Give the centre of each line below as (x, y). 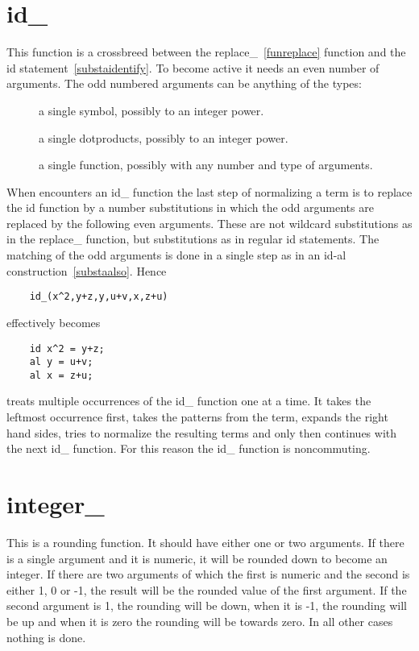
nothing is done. (46, 637)
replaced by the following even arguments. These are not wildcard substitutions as (209, 223)
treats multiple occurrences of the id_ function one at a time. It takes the (189, 401)
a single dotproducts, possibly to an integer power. (164, 137)
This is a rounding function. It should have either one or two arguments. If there (205, 542)
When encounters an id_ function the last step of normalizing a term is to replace (209, 191)
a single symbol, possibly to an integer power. (151, 110)
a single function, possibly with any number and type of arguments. (206, 165)
